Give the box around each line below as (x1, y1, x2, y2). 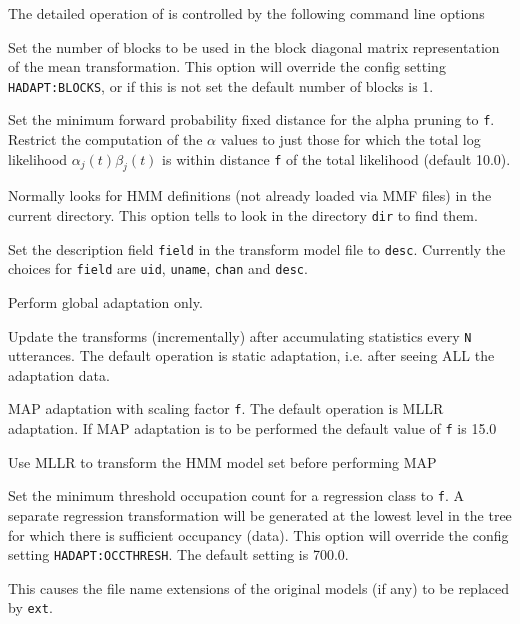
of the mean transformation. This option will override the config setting (8, 56, 446, 77)
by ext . (8, 597, 53, 618)
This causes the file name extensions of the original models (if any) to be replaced (8, 577, 510, 598)
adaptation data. (8, 364, 110, 385)
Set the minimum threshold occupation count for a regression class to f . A (8, 485, 465, 506)
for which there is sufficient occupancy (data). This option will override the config (8, 524, 509, 545)
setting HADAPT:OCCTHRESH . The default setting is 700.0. (8, 544, 349, 565)
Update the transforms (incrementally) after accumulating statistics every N (8, 325, 472, 346)
